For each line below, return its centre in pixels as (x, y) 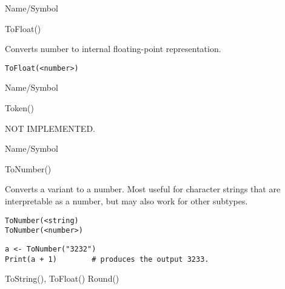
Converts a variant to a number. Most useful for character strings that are (143, 189)
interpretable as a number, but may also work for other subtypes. (126, 201)
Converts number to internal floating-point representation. (113, 49)
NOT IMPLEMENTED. (50, 128)
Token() (19, 108)
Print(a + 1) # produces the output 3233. (107, 259)
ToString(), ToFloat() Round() (62, 278)
